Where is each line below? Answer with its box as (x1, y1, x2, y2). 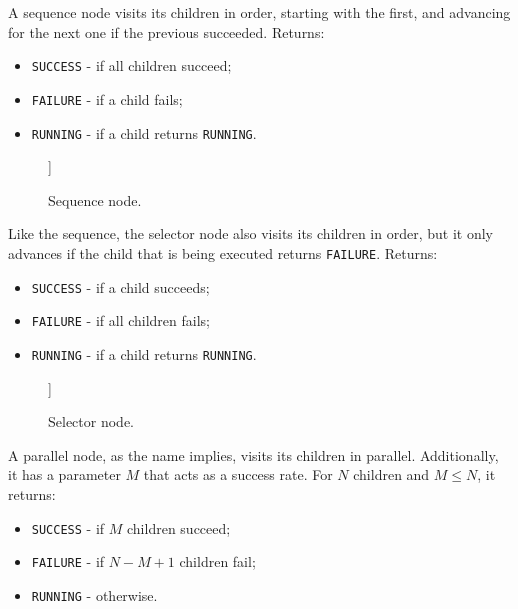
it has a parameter (8, 464, 121, 485)
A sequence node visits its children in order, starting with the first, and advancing (8, 2, 511, 22)
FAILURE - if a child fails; (31, 88, 183, 109)
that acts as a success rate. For (143, 464, 333, 485)
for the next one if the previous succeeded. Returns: (8, 21, 325, 42)
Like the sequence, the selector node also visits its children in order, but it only (8, 223, 493, 244)
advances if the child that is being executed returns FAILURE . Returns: (8, 242, 438, 263)
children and (353, 464, 430, 485)
